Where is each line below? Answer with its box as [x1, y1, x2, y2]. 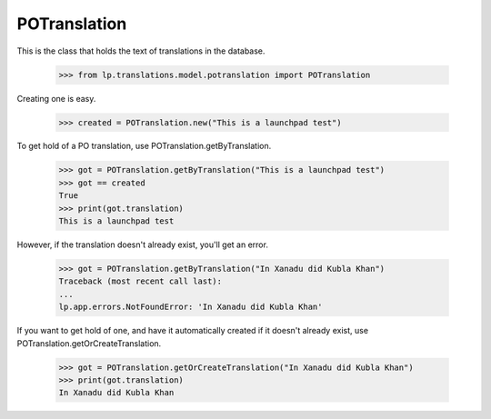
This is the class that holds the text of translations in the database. [16, 45, 266, 56]
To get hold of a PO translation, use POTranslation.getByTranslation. [16, 141, 272, 152]
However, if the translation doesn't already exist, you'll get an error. [16, 239, 268, 250]
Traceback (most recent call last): [58, 276, 223, 286]
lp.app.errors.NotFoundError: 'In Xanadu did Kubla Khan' [58, 302, 323, 313]
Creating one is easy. [16, 93, 96, 104]
